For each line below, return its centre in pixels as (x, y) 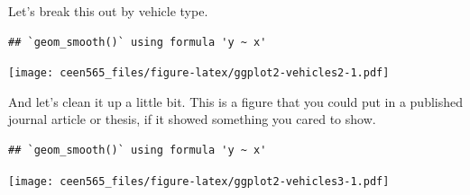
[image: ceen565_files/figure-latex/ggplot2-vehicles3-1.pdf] (199, 181)
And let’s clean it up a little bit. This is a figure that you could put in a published (235, 101)
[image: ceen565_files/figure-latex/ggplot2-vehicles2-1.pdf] (199, 73)
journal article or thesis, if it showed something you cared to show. (192, 119)
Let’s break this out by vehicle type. (108, 11)
